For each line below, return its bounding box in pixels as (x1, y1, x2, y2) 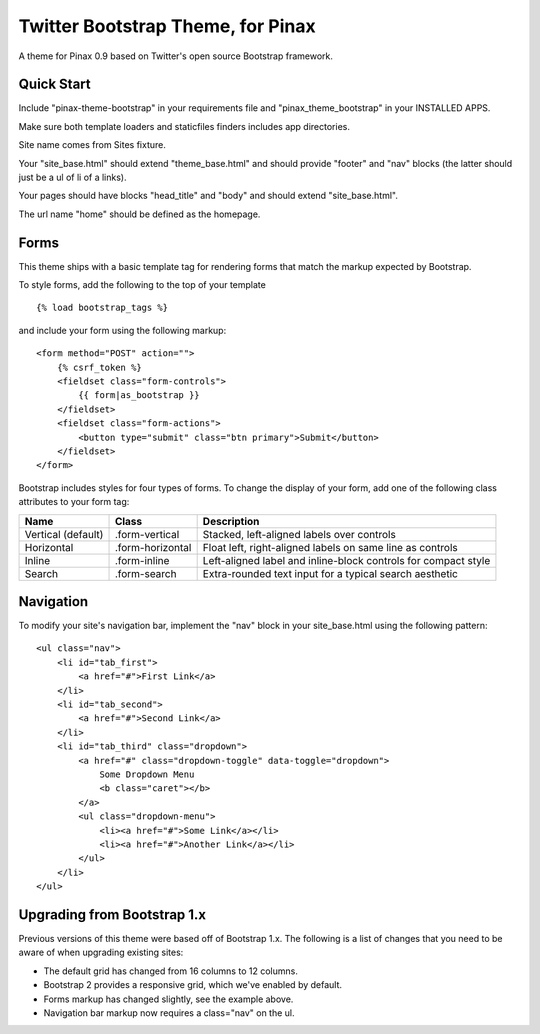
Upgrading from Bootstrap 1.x (18, 906, 207, 923)
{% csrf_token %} (56, 361, 142, 373)
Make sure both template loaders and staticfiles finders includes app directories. (18, 120, 350, 132)
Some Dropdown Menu (99, 768, 195, 780)
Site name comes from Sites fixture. (18, 139, 167, 151)
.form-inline (114, 553, 170, 567)
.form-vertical (114, 527, 180, 541)
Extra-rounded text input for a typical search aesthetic (202, 566, 459, 580)
